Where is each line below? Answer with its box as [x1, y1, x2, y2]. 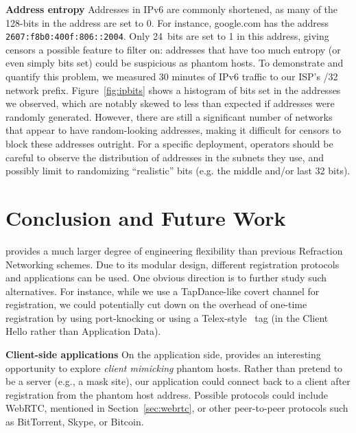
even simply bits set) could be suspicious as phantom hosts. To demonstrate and [5, 56, 344, 70]
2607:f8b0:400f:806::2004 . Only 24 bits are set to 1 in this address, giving [5, 29, 329, 43]
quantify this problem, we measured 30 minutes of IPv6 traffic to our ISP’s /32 [5, 69, 338, 84]
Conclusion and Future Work [5, 203, 286, 231]
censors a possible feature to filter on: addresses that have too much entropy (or [5, 42, 341, 56]
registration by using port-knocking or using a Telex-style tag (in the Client [5, 310, 329, 325]
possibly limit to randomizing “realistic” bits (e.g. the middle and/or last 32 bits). [5, 163, 351, 178]
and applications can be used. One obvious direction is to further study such [5, 270, 327, 285]
